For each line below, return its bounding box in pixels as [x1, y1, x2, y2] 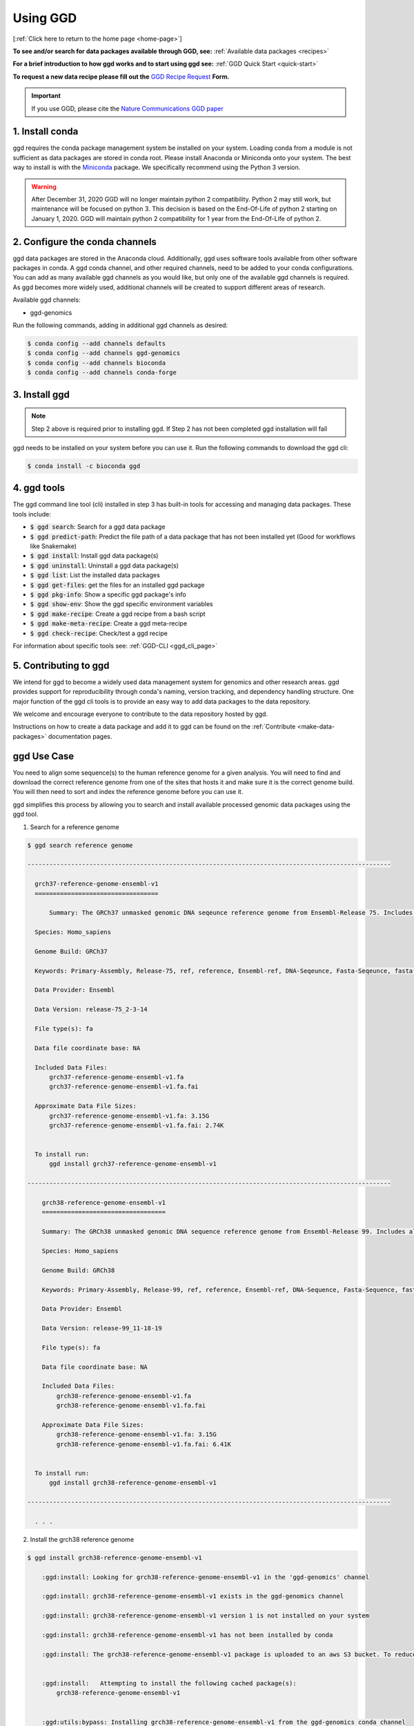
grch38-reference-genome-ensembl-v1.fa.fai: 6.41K [56, 1440, 231, 1448]
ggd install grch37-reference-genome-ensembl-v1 [49, 1160, 217, 1168]
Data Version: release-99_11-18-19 [41, 1324, 162, 1332]
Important [31, 92, 61, 100]
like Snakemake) [30, 542, 77, 550]
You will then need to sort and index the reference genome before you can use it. [12, 788, 244, 796]
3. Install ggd [12, 389, 70, 400]
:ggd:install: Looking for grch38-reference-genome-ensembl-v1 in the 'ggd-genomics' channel [41, 1573, 369, 1581]
